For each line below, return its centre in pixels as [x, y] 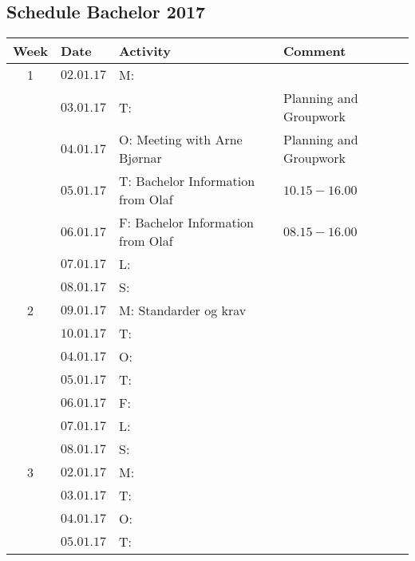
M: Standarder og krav [182, 310]
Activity [144, 51]
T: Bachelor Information [187, 181]
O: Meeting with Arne [180, 140]
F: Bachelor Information [186, 223]
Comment [315, 51]
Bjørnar [140, 158]
